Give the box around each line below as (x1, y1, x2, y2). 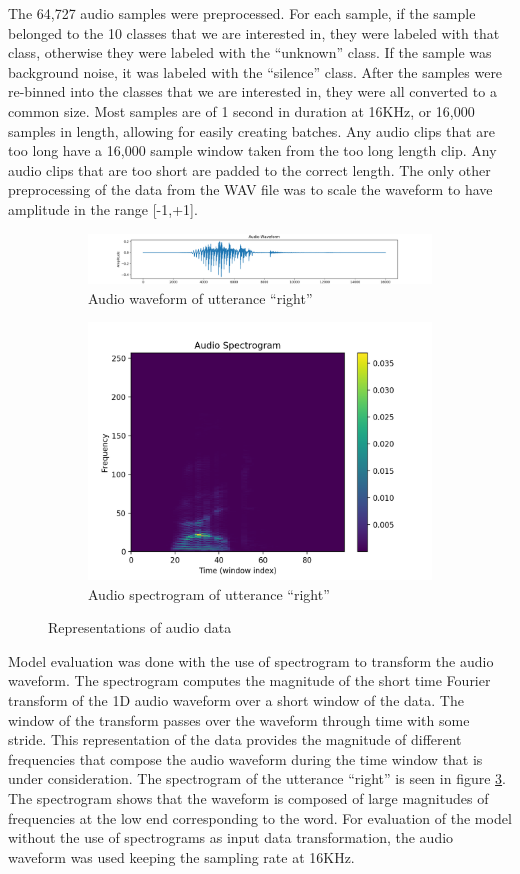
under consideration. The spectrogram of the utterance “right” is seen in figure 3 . (8, 768, 506, 789)
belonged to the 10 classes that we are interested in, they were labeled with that (8, 22, 500, 43)
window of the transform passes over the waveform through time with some (8, 709, 470, 730)
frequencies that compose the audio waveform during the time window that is (8, 748, 483, 769)
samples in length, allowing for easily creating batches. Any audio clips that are (8, 120, 496, 141)
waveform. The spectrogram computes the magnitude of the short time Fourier (8, 670, 491, 691)
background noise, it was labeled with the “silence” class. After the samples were (8, 61, 503, 82)
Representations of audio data (48, 617, 232, 638)
